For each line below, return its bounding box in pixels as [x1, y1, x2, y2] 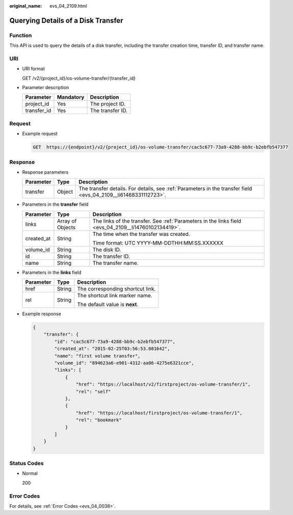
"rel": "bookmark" [75, 417, 122, 423]
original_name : [9, 3, 42, 9]
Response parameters [22, 169, 69, 175]
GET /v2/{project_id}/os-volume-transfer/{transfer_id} [22, 75, 136, 81]
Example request [22, 130, 58, 137]
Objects [57, 224, 76, 231]
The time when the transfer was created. [92, 230, 191, 237]
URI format [22, 66, 45, 72]
